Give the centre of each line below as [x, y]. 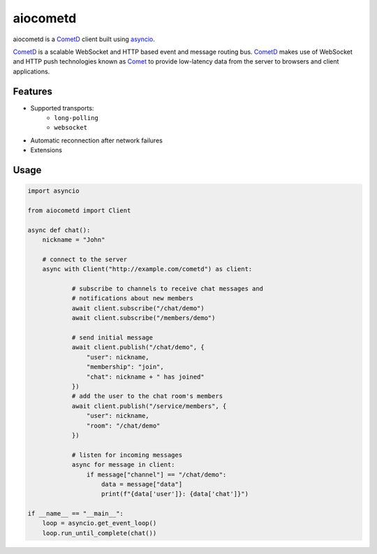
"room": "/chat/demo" [123, 425]
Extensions [46, 150]
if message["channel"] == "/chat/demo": [156, 474]
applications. [31, 71]
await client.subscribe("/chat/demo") [138, 308]
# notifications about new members [132, 298]
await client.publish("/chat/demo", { [138, 347]
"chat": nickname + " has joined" [146, 377]
